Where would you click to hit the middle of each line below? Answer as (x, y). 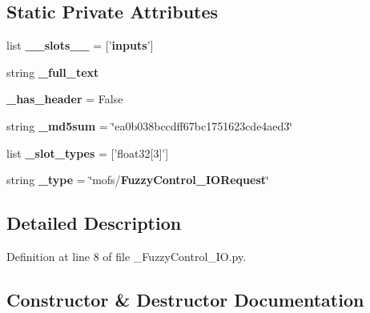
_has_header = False (65, 99)
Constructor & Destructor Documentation (185, 299)
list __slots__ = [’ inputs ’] (80, 45)
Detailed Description (94, 223)
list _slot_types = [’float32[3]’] (88, 152)
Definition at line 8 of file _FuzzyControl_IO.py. (127, 256)
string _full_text (53, 72)
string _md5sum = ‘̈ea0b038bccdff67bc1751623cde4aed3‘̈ (150, 125)
